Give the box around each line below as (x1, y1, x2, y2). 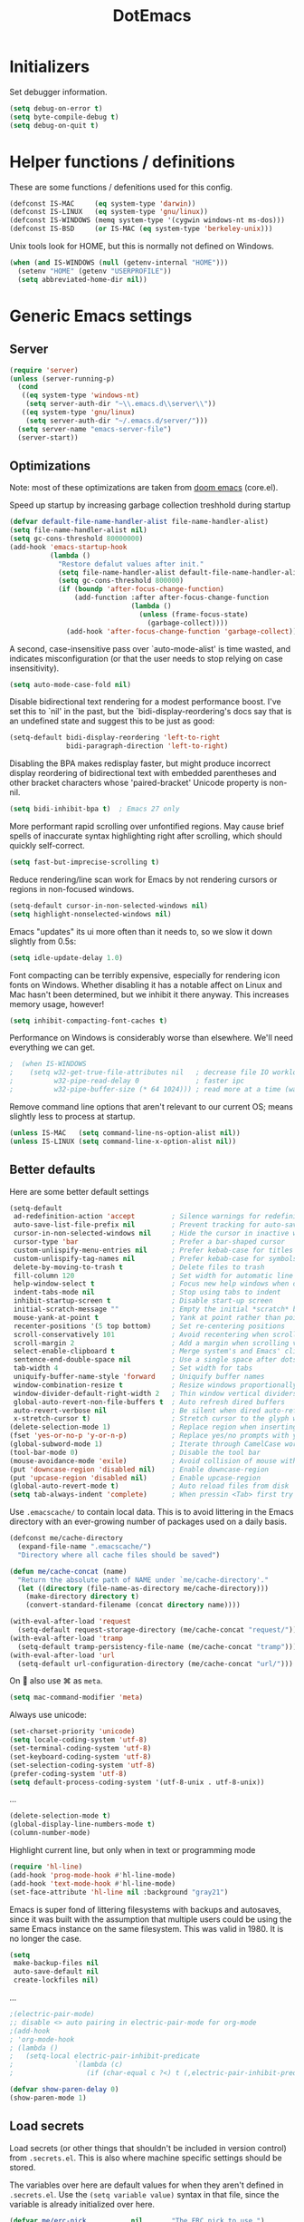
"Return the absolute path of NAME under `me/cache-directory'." (17, 1575, 270, 1585)
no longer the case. (9, 1933, 82, 1944)
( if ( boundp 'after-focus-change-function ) (57, 585, 224, 594)
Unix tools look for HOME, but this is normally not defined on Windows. (9, 241, 274, 251)
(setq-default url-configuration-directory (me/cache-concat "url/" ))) (17, 1659, 294, 1668)
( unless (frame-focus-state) (138, 609, 249, 619)
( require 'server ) (9, 365, 79, 374)
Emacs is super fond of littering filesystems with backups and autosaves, (9, 1904, 282, 1915)
